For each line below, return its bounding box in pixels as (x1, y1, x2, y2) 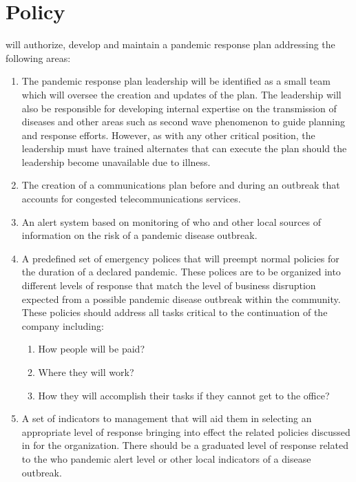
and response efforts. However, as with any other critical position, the (21, 127, 315, 142)
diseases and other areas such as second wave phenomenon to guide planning (21, 114, 345, 129)
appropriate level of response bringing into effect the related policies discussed (21, 424, 350, 439)
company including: (21, 318, 104, 333)
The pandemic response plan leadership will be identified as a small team (21, 74, 331, 88)
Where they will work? (38, 365, 134, 379)
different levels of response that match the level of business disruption (21, 278, 316, 293)
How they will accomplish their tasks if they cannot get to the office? (38, 388, 330, 402)
